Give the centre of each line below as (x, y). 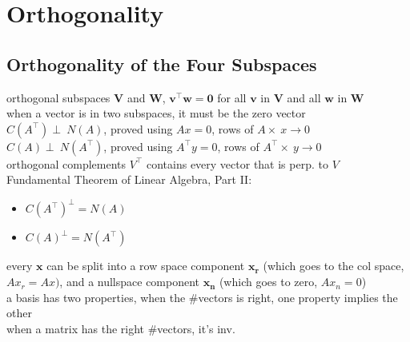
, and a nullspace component (130, 282)
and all (304, 97)
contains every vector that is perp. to (237, 163)
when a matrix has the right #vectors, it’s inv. (121, 328)
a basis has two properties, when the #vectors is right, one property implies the (202, 297)
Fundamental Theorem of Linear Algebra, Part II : (129, 179)
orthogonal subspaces (58, 97)
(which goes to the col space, (334, 266)
